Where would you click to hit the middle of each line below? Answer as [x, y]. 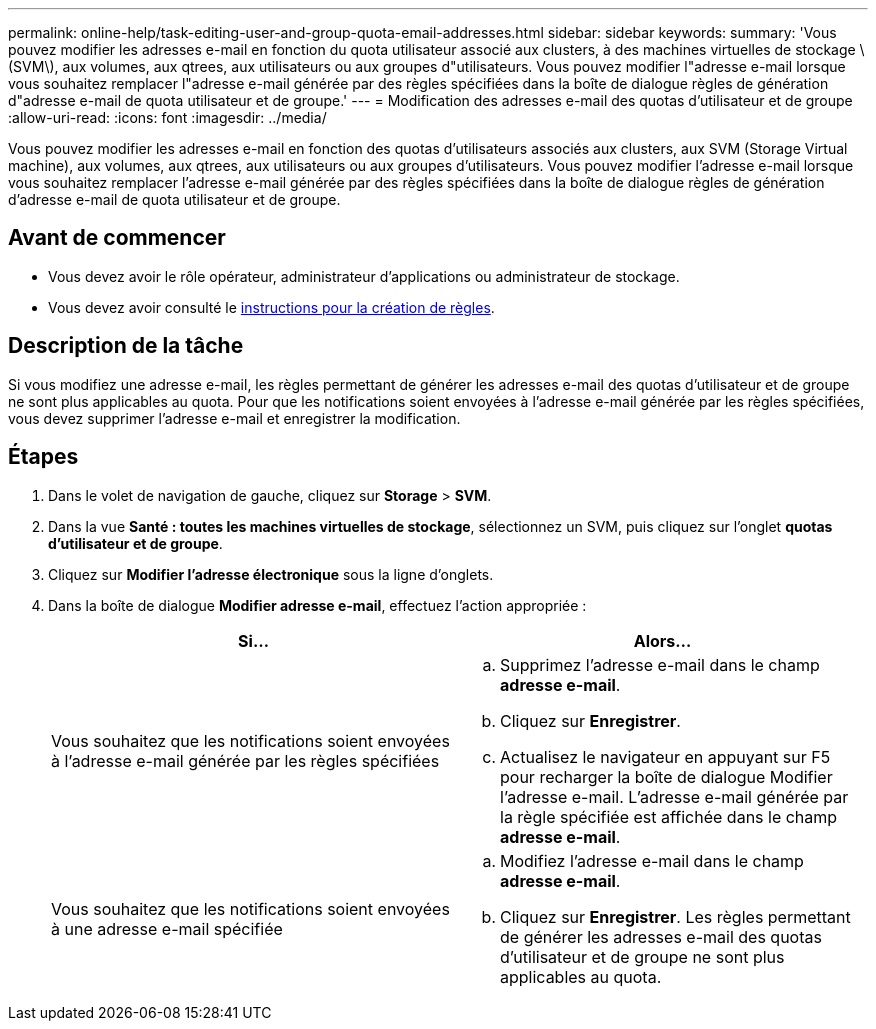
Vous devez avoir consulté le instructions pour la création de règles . [271, 307]
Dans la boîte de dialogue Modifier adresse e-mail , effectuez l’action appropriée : [317, 605]
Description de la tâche [126, 346]
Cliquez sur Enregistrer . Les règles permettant [675, 916]
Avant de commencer [117, 238]
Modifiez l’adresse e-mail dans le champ [652, 860]
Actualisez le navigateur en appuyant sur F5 [665, 756]
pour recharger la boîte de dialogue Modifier [666, 776]
